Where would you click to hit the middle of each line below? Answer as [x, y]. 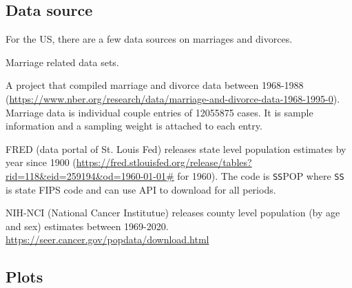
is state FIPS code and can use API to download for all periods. [141, 189]
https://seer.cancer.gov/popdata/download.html [107, 239]
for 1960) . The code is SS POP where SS [261, 175]
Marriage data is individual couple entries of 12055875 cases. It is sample [159, 112]
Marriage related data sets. [62, 62]
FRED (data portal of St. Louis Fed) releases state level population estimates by [176, 148]
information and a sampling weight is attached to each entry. [134, 126]
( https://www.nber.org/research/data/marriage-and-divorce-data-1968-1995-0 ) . [173, 98]
